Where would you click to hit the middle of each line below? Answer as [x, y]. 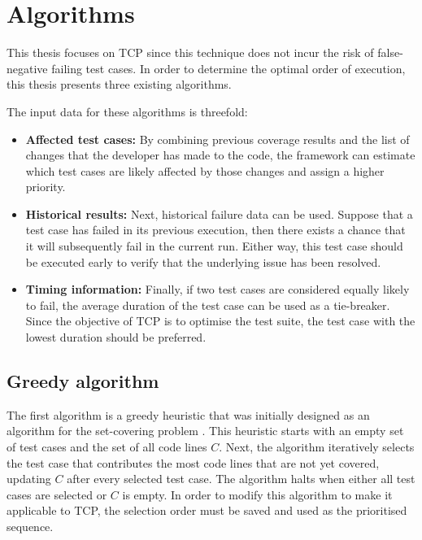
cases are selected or [57, 494]
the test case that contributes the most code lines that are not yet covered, [193, 462]
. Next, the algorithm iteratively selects [317, 447]
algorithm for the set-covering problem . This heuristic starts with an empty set [205, 431]
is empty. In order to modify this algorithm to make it [257, 494]
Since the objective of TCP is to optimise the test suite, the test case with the [220, 321]
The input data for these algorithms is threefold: [127, 111]
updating [29, 479]
